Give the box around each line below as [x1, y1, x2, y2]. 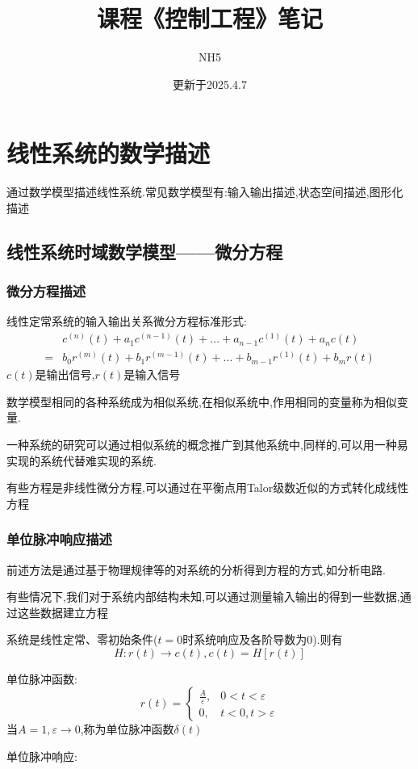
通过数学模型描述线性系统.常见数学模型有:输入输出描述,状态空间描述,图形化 [6, 183, 403, 200]
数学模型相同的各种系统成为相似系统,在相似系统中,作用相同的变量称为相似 [6, 393, 397, 410]
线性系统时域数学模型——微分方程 [6, 238, 283, 263]
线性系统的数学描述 [6, 137, 211, 170]
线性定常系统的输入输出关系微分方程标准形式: [6, 313, 247, 330]
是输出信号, [35, 366, 95, 383]
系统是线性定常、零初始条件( [6, 631, 158, 648]
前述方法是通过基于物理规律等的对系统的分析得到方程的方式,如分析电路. [6, 561, 386, 578]
